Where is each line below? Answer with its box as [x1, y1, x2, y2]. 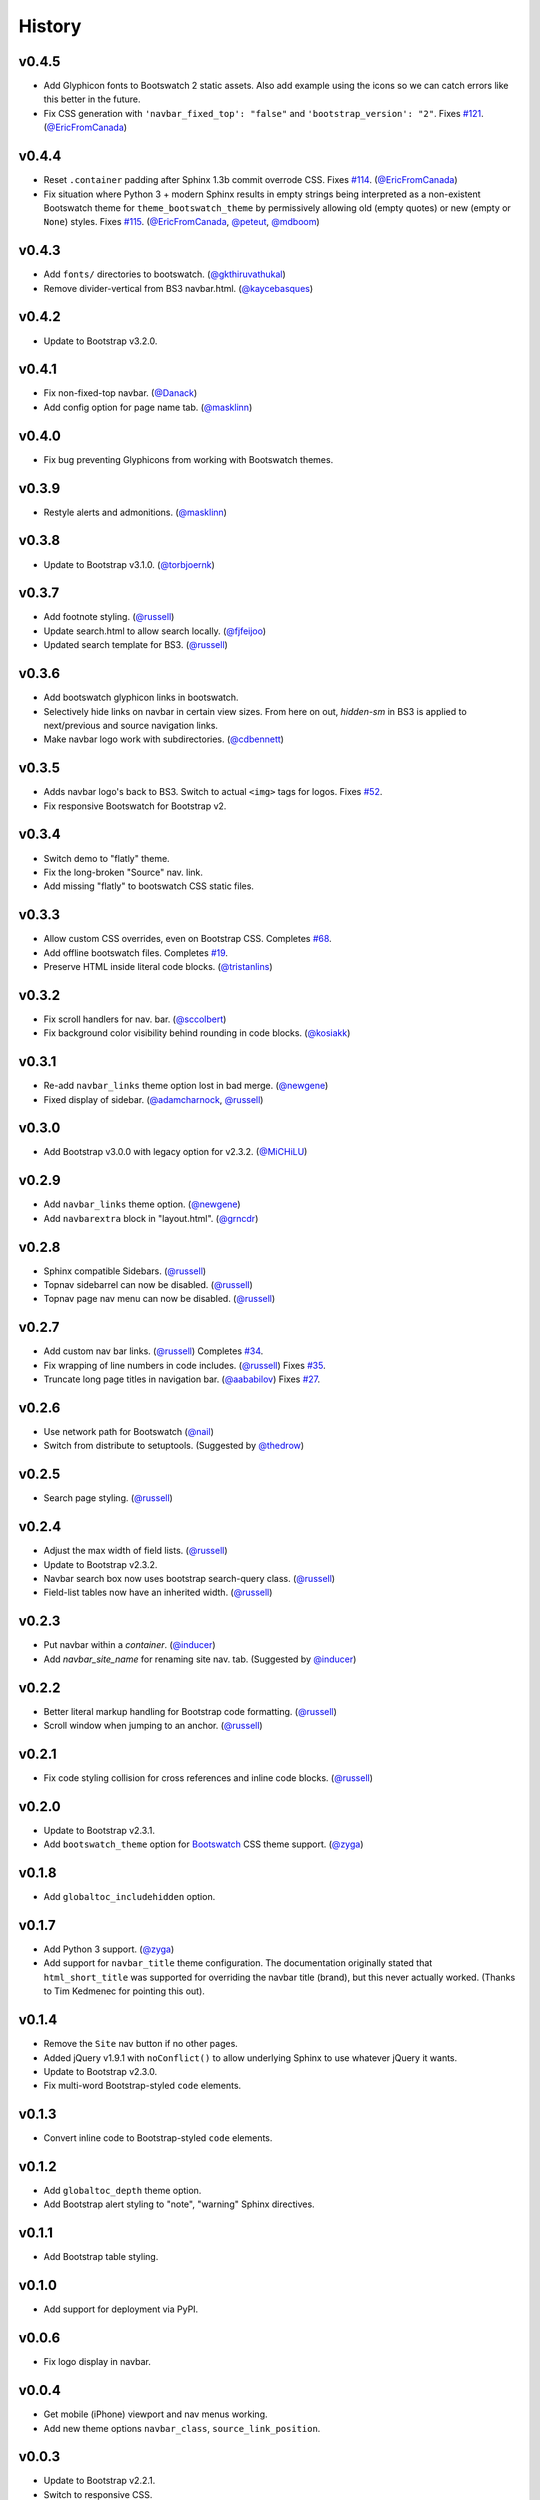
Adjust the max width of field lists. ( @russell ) [43, 1545, 229, 1557]
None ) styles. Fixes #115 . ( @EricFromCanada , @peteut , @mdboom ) [43, 216, 320, 228]
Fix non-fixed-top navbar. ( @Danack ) [43, 387, 198, 399]
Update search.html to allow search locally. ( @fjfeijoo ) [43, 625, 267, 637]
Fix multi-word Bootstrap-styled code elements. [43, 2080, 242, 2092]
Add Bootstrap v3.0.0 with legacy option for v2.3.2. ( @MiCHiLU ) [43, 1146, 308, 1158]
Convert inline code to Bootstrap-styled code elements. [43, 2132, 273, 2144]
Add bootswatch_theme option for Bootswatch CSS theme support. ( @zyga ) [43, 1838, 364, 1850]
